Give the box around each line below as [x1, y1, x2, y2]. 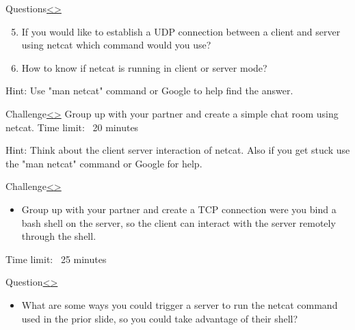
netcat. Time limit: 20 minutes [5, 120, 139, 134]
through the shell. [21, 229, 96, 243]
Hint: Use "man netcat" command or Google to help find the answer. [5, 83, 293, 98]
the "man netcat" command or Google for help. [5, 156, 202, 170]
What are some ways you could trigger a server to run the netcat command [21, 297, 338, 312]
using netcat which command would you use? [21, 38, 211, 52]
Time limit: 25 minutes [5, 251, 107, 266]
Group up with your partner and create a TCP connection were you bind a [21, 202, 337, 216]
